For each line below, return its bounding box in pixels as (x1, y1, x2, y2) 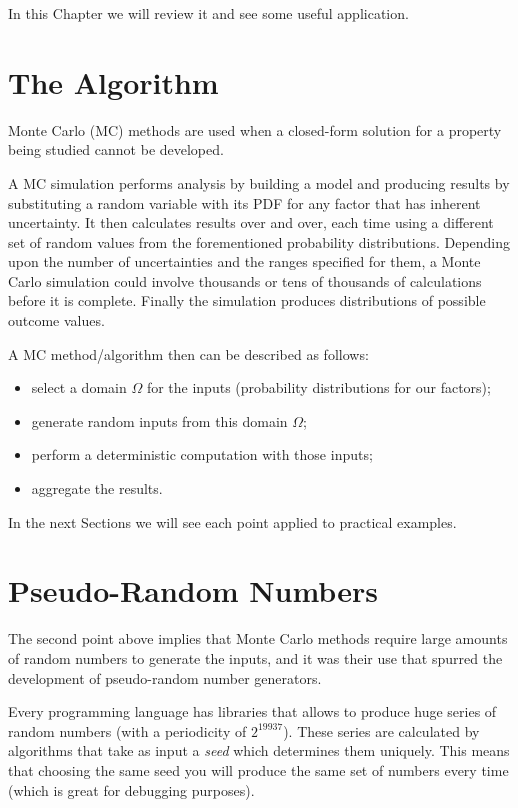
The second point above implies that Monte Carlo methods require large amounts (8, 628, 508, 649)
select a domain (31, 377, 127, 398)
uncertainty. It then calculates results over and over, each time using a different (8, 212, 494, 233)
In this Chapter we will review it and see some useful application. (8, 3, 409, 23)
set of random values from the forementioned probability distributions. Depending (8, 231, 511, 252)
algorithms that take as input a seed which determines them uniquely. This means (8, 740, 510, 761)
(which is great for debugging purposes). (8, 779, 255, 800)
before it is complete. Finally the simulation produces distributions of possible (8, 290, 486, 311)
